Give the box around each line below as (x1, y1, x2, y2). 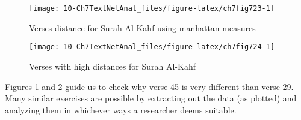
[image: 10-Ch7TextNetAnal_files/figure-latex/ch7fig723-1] (29, 4, 275, 13)
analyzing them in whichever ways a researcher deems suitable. (5, 103, 237, 116)
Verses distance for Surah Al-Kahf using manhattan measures (29, 21, 256, 34)
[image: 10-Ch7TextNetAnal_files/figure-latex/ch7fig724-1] (29, 43, 275, 52)
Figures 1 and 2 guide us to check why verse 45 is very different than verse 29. (5, 80, 294, 92)
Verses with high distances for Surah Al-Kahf (29, 59, 196, 72)
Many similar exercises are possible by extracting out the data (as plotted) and (5, 92, 297, 104)
